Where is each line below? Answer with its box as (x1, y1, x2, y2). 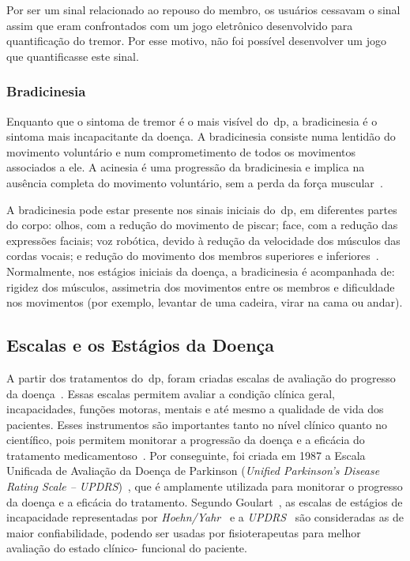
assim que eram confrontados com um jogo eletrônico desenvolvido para (6, 17, 353, 33)
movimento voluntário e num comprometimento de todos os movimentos (6, 143, 356, 160)
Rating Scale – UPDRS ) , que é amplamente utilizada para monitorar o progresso (6, 478, 403, 495)
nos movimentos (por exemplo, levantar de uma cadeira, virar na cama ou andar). (6, 294, 403, 311)
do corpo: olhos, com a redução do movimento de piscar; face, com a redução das (6, 216, 398, 233)
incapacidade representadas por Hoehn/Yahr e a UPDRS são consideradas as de (6, 509, 404, 525)
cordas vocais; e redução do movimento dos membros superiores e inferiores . (6, 247, 379, 264)
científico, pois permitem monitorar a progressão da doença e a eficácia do (6, 431, 365, 448)
